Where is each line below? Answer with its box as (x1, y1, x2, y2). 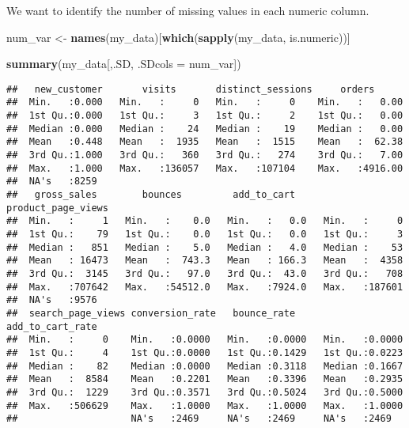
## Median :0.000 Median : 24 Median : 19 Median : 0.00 (6, 123, 403, 134)
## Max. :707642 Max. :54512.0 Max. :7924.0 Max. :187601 (6, 281, 403, 293)
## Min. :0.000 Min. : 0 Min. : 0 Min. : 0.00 (6, 97, 403, 108)
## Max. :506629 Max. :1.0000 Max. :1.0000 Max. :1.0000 (6, 400, 403, 411)
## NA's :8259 (6, 176, 97, 187)
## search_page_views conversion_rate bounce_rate (6, 307, 296, 319)
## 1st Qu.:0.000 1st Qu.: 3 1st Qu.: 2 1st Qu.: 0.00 (6, 110, 403, 122)
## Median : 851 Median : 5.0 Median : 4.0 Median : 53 (6, 241, 403, 253)
